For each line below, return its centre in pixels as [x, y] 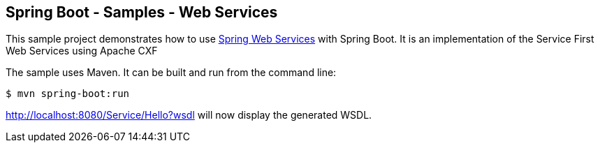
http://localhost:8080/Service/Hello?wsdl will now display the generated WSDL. [189, 115]
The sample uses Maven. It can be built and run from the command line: [171, 73]
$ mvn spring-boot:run [68, 94]
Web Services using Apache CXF [82, 51]
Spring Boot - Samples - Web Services [142, 12]
